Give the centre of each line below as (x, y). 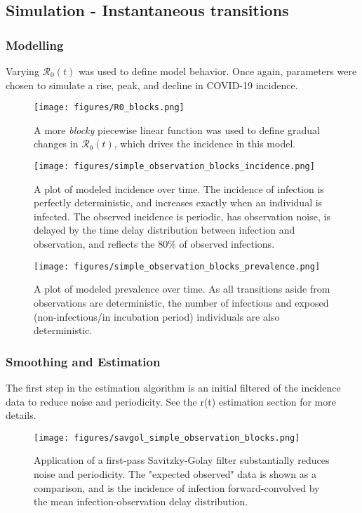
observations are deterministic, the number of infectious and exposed (181, 302)
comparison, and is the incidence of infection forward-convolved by (177, 487)
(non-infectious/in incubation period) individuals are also (157, 316)
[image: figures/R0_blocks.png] (109, 108)
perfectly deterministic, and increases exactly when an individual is (178, 202)
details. (21, 415)
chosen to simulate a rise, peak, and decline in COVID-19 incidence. (152, 85)
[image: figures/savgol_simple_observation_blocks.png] (167, 438)
